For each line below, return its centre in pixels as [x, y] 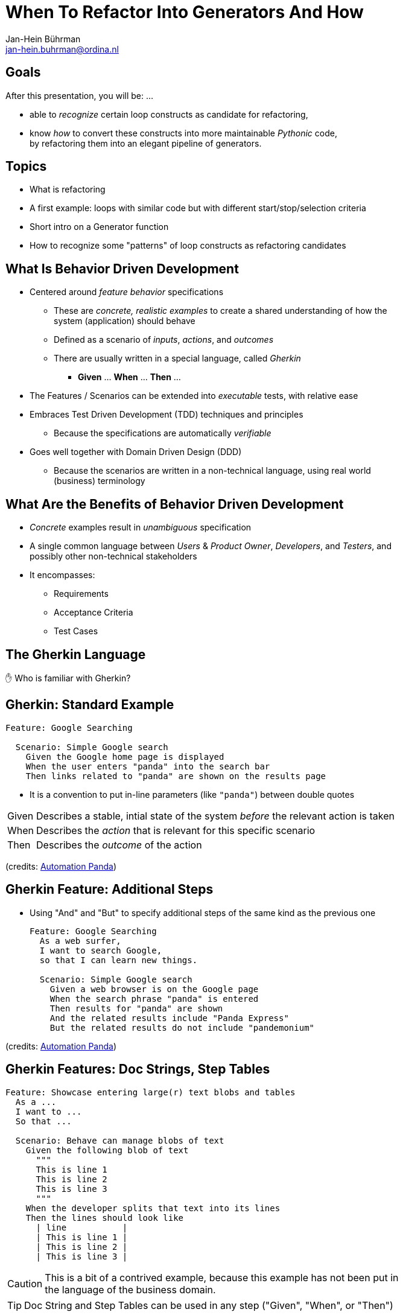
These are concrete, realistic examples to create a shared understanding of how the [221, 311]
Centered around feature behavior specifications [127, 292]
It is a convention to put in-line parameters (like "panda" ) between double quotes [192, 794]
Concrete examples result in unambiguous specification [141, 527]
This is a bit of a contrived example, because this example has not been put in [222, 1277]
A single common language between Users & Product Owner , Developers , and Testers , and [211, 546]
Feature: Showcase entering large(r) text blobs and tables [151, 1092]
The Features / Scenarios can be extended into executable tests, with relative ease [194, 396]
